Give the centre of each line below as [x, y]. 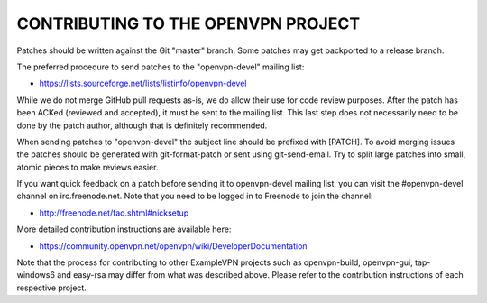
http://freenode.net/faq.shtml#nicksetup [114, 213]
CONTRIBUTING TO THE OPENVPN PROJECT [188, 23]
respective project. [52, 288]
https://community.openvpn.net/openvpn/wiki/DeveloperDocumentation [173, 246]
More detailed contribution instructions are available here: [124, 229]
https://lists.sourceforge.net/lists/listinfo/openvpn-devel [143, 83]
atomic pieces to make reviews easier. [87, 167]
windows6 [36, 275]
